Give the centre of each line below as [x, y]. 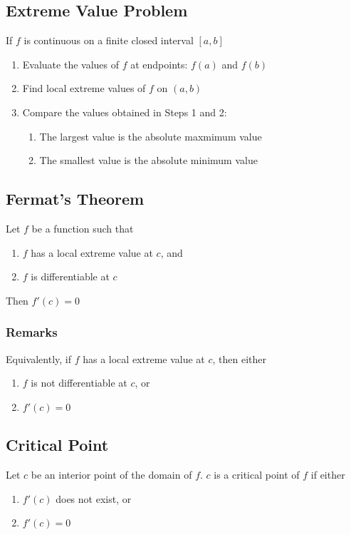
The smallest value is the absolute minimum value [148, 160]
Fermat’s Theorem [75, 199]
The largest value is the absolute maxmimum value [151, 136]
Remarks [32, 332]
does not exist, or [94, 498]
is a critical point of [257, 474]
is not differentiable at [79, 383]
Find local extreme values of [84, 88]
